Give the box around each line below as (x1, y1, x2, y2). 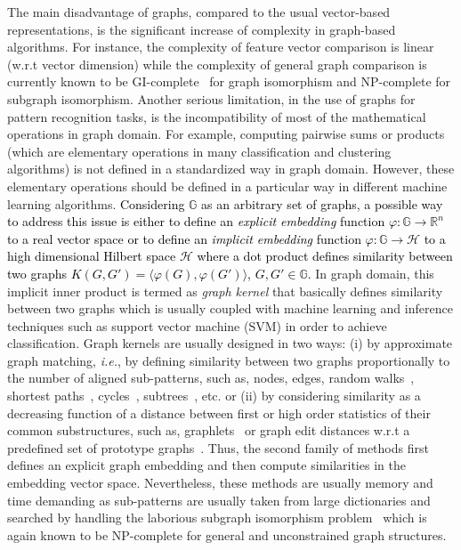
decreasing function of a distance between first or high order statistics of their (7, 403, 431, 422)
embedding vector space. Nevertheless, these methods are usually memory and (7, 473, 433, 492)
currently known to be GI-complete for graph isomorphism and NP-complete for (7, 72, 451, 91)
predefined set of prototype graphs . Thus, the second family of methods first (7, 438, 429, 457)
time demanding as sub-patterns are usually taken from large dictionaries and (7, 490, 431, 509)
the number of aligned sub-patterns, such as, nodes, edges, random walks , (7, 368, 415, 387)
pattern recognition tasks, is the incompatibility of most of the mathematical (7, 107, 426, 125)
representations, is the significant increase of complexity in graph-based (7, 20, 396, 38)
